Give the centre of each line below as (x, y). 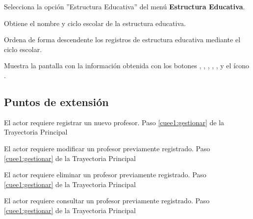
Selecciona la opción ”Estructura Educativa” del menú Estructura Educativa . (125, 6)
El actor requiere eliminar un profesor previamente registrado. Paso (105, 175)
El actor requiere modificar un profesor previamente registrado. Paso (107, 148)
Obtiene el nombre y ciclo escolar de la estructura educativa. (95, 23)
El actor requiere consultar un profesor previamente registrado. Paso (107, 201)
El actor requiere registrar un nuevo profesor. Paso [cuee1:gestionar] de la (114, 122)
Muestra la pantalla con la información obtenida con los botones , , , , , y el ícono (127, 66)
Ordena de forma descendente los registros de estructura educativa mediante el (122, 40)
